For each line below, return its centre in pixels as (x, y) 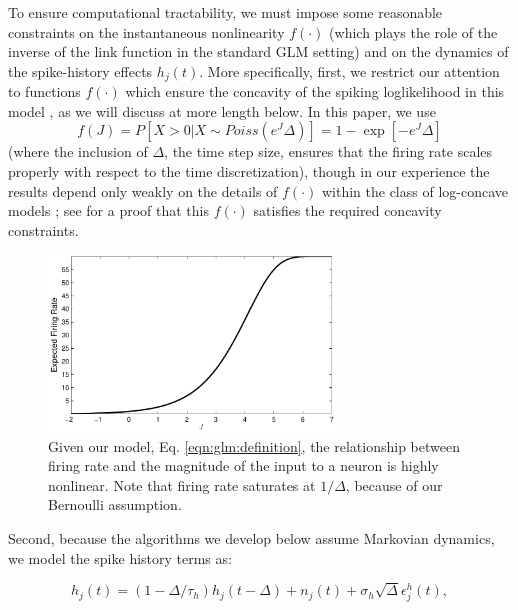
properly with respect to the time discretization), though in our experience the (249, 171)
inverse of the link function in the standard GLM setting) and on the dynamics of (258, 51)
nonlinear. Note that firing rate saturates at (182, 484)
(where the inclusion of (78, 151)
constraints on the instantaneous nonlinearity (146, 31)
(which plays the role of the (413, 31)
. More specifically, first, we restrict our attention (349, 70)
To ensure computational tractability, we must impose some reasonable (225, 12)
